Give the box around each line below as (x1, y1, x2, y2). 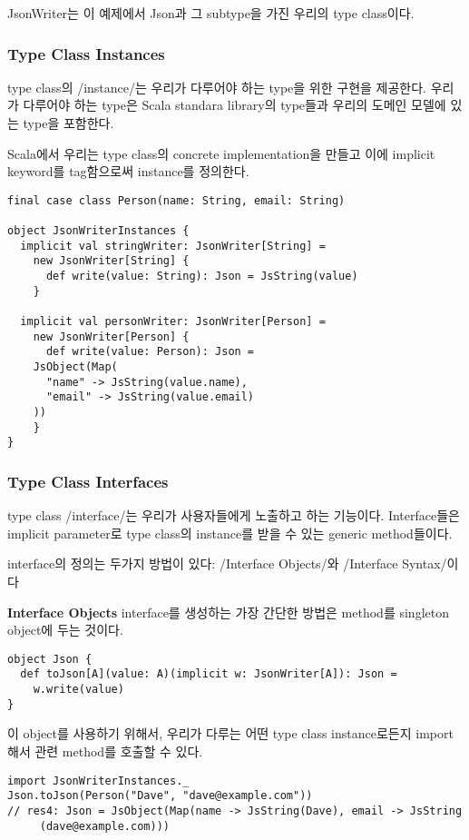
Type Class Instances (7, 42, 165, 64)
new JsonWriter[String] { (33, 254, 190, 268)
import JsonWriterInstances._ (7, 774, 190, 787)
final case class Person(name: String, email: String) (7, 193, 346, 207)
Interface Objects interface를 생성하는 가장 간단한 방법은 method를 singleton (7, 602, 449, 621)
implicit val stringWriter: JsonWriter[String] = (20, 239, 326, 252)
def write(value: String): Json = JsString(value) (45, 270, 358, 283)
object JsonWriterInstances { (7, 224, 190, 238)
